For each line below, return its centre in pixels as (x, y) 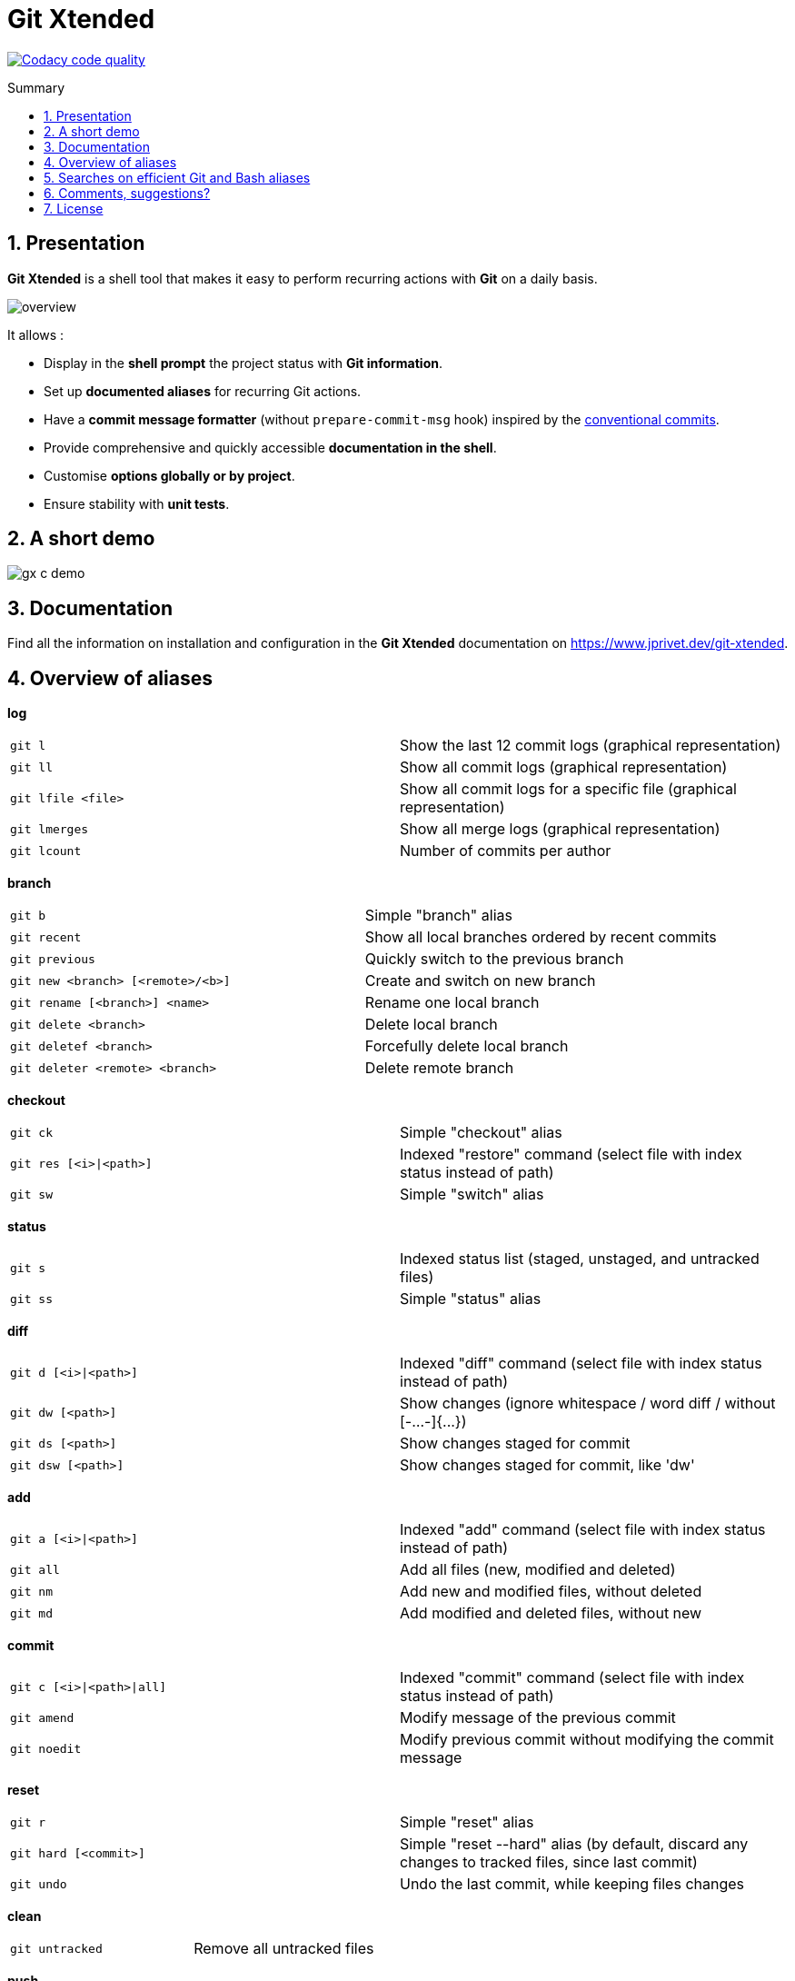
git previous (53, 959)
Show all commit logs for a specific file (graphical (568, 789)
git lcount (46, 851)
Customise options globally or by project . (169, 475)
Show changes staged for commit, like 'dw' (547, 1465)
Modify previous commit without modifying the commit (587, 1740)
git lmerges (50, 829)
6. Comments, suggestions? (127, 193)
